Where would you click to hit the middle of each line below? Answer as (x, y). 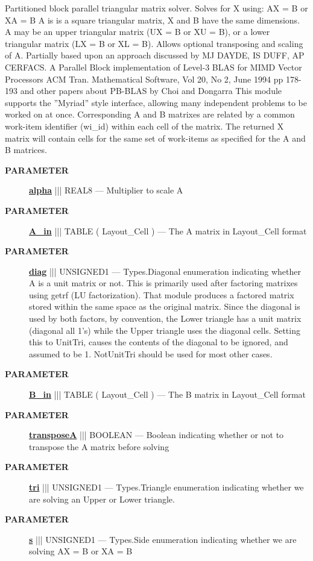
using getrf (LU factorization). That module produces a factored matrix (162, 294)
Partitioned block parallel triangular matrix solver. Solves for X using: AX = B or (156, 8)
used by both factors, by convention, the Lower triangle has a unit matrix (165, 318)
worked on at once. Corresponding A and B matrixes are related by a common (150, 114)
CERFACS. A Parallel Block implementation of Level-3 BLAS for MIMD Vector (153, 67)
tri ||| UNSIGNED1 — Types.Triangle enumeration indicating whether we (166, 487)
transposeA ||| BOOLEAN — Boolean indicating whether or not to (156, 435)
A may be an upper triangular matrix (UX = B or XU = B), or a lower (138, 32)
